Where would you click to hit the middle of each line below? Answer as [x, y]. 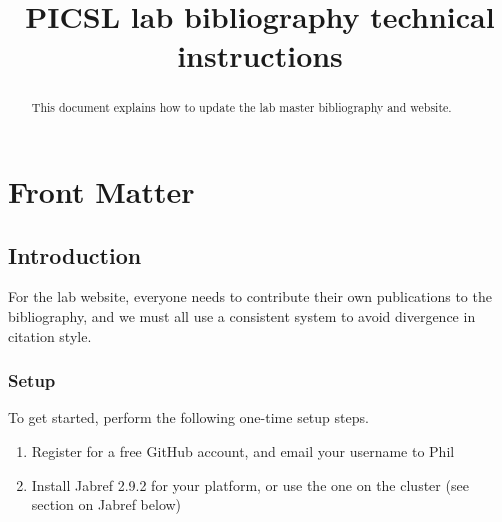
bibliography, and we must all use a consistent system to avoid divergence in [242, 316]
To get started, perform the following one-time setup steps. [188, 417]
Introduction [75, 254]
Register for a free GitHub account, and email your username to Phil [243, 451]
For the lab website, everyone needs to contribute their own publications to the [250, 296]
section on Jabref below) [106, 504]
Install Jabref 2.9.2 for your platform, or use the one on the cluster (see [250, 484]
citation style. [50, 335]
